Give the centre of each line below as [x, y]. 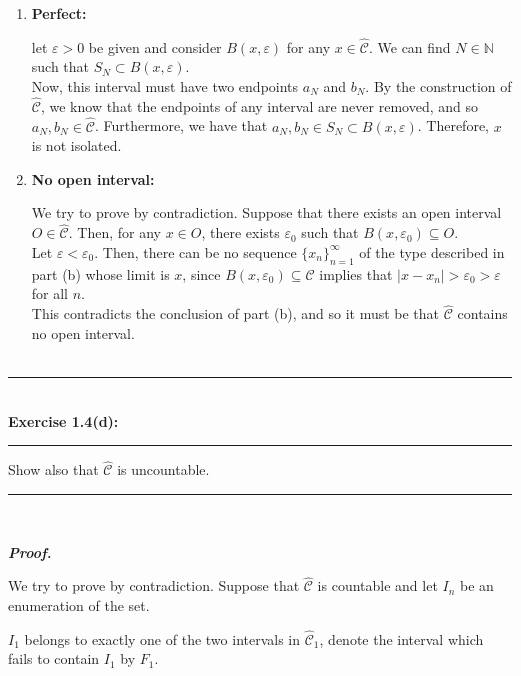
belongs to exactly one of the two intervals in [162, 638]
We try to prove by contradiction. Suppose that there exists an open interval [266, 212]
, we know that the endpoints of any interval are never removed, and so [259, 105]
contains [482, 313]
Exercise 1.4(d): [63, 420]
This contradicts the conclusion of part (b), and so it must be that [235, 313]
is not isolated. [76, 145]
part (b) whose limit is [100, 273]
